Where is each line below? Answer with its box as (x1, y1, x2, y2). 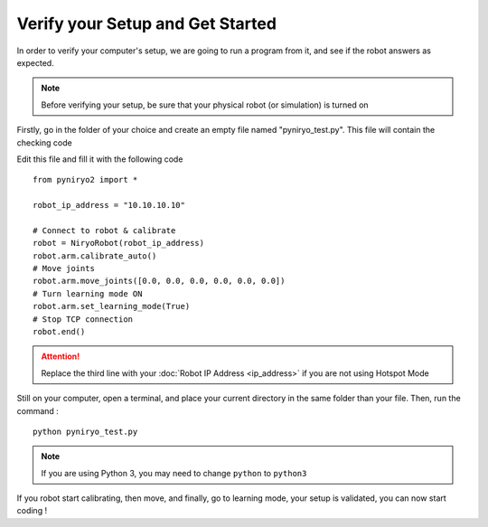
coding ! (16, 505, 48, 516)
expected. (16, 57, 54, 68)
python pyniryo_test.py (33, 426, 138, 437)
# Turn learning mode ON (33, 288, 143, 298)
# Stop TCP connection (33, 314, 134, 325)
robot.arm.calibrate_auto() (33, 250, 157, 261)
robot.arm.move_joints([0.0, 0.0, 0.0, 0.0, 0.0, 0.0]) (33, 276, 286, 287)
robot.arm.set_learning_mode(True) (33, 301, 191, 312)
